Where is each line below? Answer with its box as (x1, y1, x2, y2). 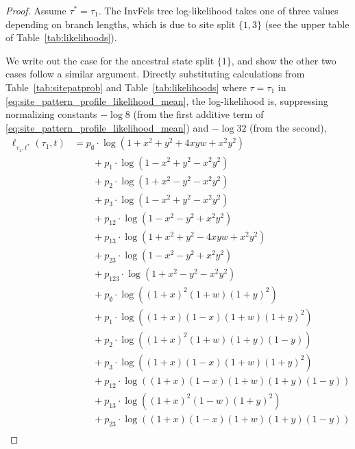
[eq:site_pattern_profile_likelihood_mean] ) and (5, 120, 209, 134)
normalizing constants (5, 107, 97, 121)
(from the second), (249, 120, 327, 134)
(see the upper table (265, 16, 350, 31)
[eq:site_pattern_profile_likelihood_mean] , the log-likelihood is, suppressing (5, 93, 328, 108)
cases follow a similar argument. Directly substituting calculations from (5, 66, 305, 81)
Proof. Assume (5, 3, 66, 17)
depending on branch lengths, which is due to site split (5, 16, 236, 31)
